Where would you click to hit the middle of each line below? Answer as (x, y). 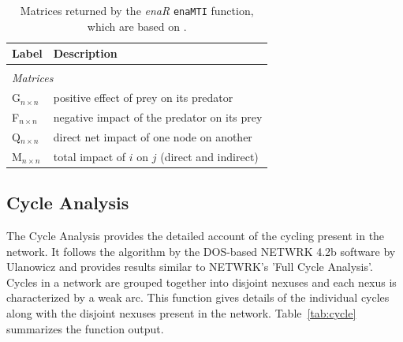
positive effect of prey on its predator (143, 98)
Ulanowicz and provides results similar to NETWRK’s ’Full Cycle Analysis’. (190, 267)
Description (85, 53)
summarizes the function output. (85, 328)
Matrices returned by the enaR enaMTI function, (137, 10)
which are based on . (137, 26)
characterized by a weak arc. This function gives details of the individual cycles (198, 297)
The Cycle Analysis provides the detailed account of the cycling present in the (196, 236)
